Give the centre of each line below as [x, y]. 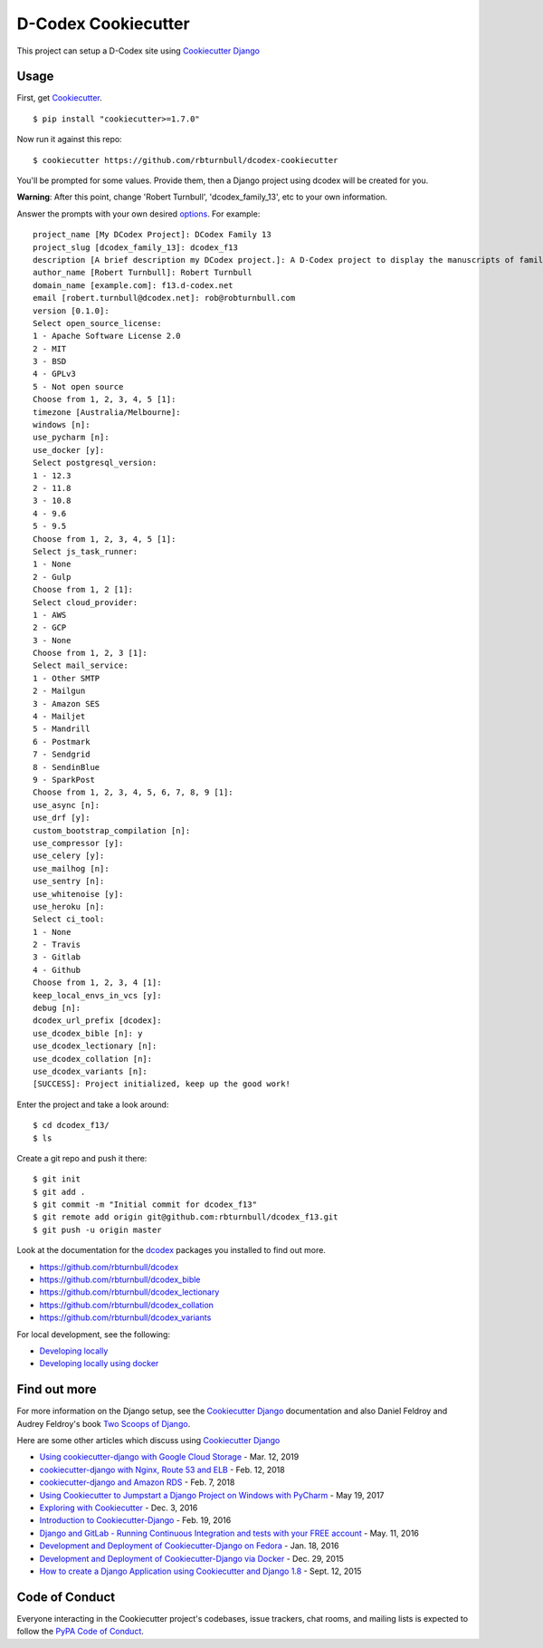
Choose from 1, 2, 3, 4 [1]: [97, 983]
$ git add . [59, 1192]
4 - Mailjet [59, 717]
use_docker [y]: [69, 450]
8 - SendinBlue [67, 767]
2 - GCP [50, 628]
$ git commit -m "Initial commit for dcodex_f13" [145, 1205]
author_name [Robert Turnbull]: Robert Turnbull [143, 273]
